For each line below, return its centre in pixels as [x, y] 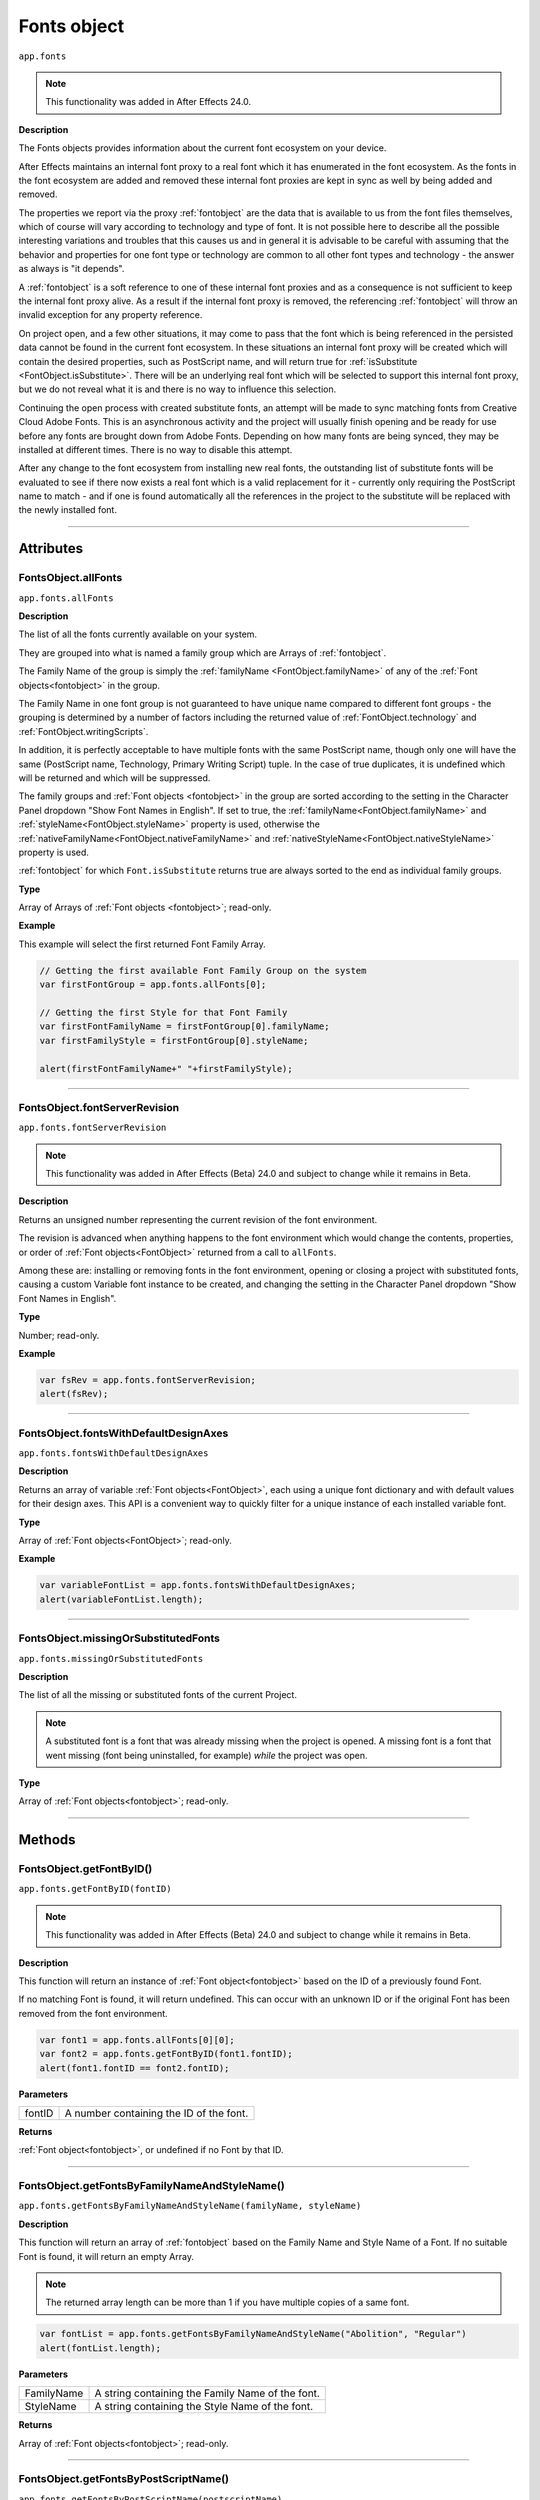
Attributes [51, 548]
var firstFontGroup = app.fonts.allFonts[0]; [153, 984]
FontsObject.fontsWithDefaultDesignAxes [123, 1433]
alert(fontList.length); [100, 2348]
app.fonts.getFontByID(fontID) [95, 1889]
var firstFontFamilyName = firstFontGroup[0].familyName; [184, 1026]
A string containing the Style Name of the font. [204, 2407]
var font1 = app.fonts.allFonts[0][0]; [137, 2039]
